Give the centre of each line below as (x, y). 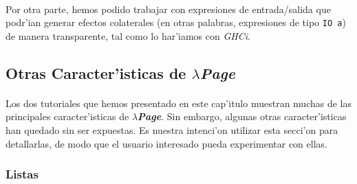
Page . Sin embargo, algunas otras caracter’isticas (242, 116)
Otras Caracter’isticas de (96, 72)
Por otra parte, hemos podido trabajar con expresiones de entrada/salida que (168, 9)
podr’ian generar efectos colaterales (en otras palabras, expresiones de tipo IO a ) (176, 22)
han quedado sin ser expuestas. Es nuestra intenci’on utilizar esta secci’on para (172, 130)
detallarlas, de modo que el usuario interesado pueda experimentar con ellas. (166, 143)
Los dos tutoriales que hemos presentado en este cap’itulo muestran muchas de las (178, 103)
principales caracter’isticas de (67, 116)
